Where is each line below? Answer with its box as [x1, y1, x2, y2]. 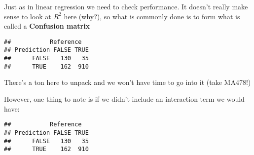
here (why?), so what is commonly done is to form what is [64, 11, 240, 21]
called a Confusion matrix [4, 21, 90, 31]
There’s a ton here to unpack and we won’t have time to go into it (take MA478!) [4, 77, 251, 87]
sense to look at [4, 11, 51, 21]
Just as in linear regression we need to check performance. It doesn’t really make [4, 1, 248, 11]
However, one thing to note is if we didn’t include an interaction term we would [4, 94, 245, 104]
